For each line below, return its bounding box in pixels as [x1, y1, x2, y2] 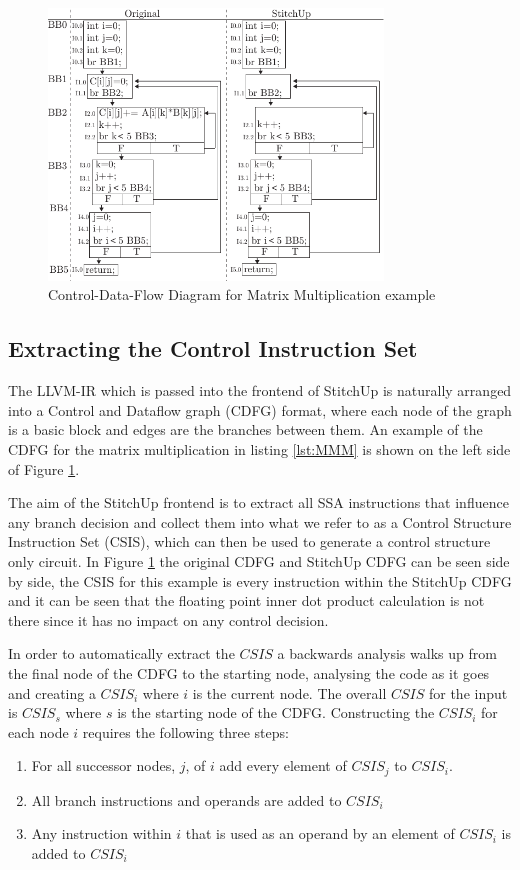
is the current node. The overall [192, 682, 387, 703]
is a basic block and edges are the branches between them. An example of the [8, 419, 483, 440]
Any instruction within [31, 823, 172, 844]
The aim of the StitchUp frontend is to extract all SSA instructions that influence [8, 492, 509, 513]
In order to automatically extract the [8, 643, 235, 664]
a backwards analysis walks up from [277, 643, 497, 664]
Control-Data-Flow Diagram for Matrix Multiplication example [48, 284, 436, 305]
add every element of [219, 755, 347, 776]
